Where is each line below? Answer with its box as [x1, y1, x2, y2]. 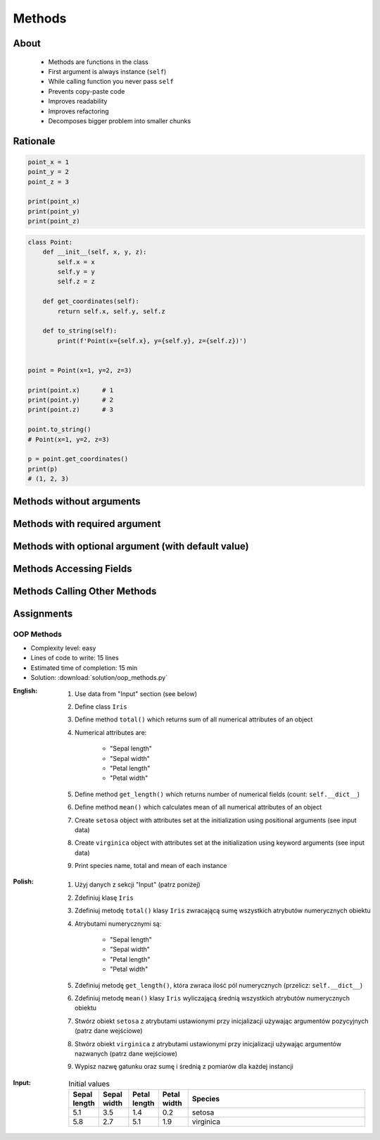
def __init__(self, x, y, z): [42, 248, 147, 256]
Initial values [68, 1079, 110, 1089]
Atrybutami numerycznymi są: [75, 919, 162, 928]
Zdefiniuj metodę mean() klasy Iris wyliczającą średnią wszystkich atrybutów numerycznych [75, 993, 350, 1002]
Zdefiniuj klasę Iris [75, 893, 134, 902]
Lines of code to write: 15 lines [30, 654, 119, 662]
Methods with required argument [13, 518, 161, 530]
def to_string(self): [42, 327, 118, 335]
